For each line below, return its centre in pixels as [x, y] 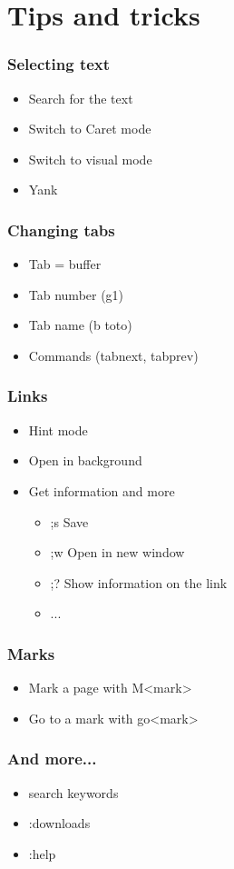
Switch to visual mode [90, 159]
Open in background [85, 460]
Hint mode [58, 430]
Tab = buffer [65, 264]
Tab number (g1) [76, 294]
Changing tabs [61, 230]
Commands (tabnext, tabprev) [113, 355]
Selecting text [59, 64]
